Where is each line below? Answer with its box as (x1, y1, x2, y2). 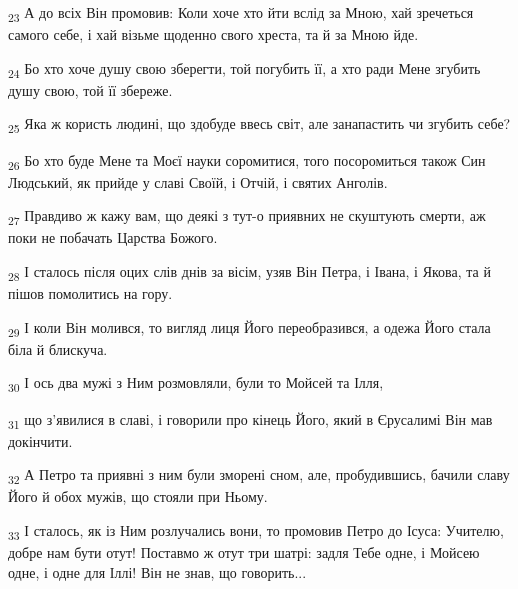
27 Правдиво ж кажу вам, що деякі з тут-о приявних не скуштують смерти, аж (8, 205, 486, 229)
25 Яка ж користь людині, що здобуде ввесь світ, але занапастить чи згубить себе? (8, 113, 511, 137)
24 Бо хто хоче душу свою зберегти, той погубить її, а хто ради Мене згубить (8, 57, 481, 81)
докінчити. (8, 430, 73, 451)
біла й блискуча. (8, 338, 108, 359)
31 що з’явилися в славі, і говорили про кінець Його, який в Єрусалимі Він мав (8, 408, 493, 432)
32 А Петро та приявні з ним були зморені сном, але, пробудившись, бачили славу (8, 464, 510, 488)
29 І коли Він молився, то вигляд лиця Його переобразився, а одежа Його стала (8, 316, 491, 340)
